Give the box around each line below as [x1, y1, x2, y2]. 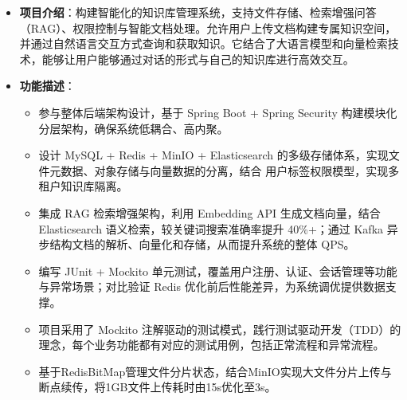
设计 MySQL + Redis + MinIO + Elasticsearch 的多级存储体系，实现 [38, 147, 389, 163]
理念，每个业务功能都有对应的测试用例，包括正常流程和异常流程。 [38, 336, 385, 353]
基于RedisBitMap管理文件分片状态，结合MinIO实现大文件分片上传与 [38, 363, 392, 379]
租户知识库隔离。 [38, 178, 128, 194]
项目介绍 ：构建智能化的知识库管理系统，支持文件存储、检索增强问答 [19, 4, 377, 20]
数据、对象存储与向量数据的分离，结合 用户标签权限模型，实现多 [61, 162, 400, 178]
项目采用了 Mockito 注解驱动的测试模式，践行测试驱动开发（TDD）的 [38, 320, 401, 337]
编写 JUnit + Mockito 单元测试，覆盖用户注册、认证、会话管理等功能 [38, 262, 397, 279]
